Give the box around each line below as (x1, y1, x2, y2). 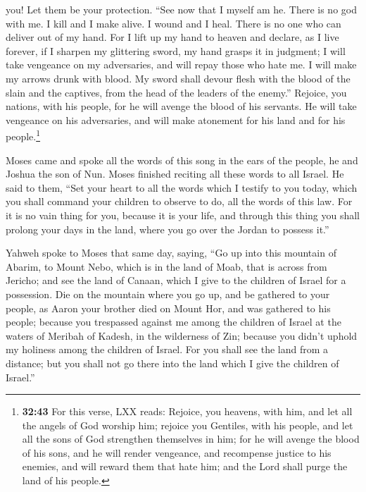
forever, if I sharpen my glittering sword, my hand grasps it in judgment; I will (6, 43, 346, 58)
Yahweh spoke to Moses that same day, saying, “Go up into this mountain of (6, 245, 336, 260)
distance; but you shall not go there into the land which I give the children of (6, 355, 339, 370)
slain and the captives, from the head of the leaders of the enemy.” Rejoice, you (6, 85, 347, 99)
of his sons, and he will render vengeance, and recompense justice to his (22, 445, 332, 460)
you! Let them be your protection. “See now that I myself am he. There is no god (6, 2, 357, 16)
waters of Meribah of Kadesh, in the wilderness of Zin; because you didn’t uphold (6, 328, 358, 343)
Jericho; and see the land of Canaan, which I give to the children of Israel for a (6, 273, 346, 288)
